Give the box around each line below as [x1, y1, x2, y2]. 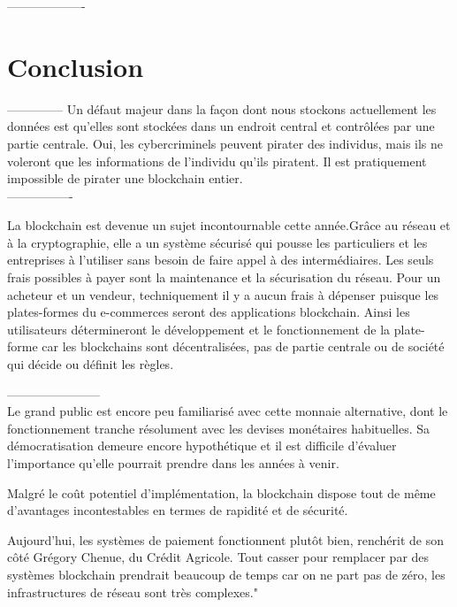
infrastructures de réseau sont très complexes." [7, 582, 258, 601]
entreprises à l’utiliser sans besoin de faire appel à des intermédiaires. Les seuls [7, 250, 434, 269]
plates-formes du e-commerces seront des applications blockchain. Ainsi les [7, 303, 410, 321]
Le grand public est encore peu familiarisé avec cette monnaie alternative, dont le [7, 402, 448, 420]
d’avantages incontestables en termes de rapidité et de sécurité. [7, 501, 348, 519]
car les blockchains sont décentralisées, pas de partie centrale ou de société [42, 337, 445, 356]
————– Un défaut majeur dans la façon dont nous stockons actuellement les [7, 99, 437, 118]
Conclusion [7, 48, 144, 84]
